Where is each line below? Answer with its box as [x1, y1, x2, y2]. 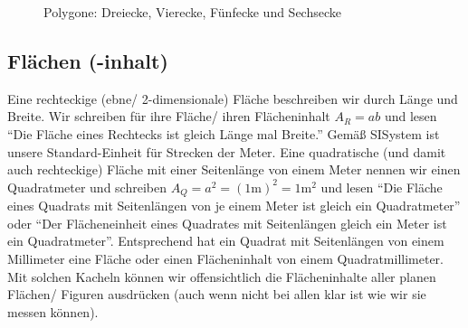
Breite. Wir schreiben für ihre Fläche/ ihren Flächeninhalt [7, 107, 330, 126]
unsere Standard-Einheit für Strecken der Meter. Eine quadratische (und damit [7, 142, 446, 161]
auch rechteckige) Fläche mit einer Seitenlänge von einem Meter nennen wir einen [7, 160, 461, 179]
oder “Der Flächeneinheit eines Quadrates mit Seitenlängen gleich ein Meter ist [7, 213, 447, 232]
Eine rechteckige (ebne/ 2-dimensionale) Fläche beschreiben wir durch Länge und [7, 89, 458, 108]
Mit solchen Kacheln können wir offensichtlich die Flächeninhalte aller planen [7, 267, 436, 286]
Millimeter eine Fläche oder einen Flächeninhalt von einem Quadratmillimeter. [7, 249, 444, 267]
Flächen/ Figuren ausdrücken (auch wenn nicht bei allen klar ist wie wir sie [7, 285, 426, 304]
